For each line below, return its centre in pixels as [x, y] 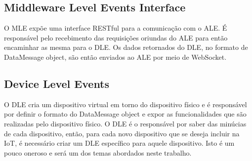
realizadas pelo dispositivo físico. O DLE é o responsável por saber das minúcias [125, 123]
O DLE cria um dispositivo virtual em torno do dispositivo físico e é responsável [126, 104]
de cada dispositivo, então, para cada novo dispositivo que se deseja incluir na [122, 133]
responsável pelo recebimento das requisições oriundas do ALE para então [116, 37]
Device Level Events [57, 83]
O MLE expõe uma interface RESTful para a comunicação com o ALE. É [116, 28]
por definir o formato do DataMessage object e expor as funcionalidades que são [125, 114]
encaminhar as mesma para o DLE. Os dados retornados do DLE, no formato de [126, 47]
